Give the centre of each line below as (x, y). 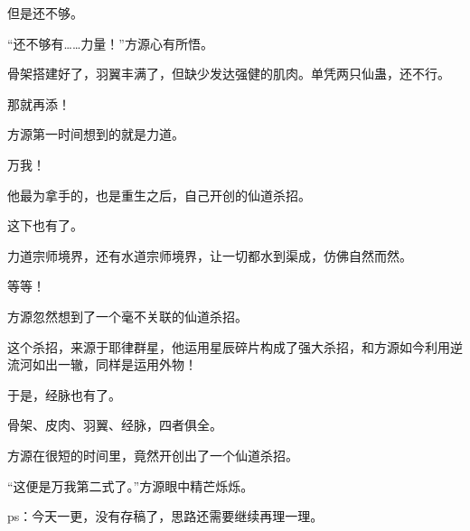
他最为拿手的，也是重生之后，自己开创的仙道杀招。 (159, 195)
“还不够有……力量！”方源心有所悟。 (110, 43)
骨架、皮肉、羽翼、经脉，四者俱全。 (115, 425)
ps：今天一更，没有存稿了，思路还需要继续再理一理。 (165, 516)
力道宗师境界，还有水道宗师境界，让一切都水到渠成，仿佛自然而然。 (210, 255)
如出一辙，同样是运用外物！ (114, 364)
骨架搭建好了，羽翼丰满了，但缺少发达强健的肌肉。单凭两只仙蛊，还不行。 (229, 74)
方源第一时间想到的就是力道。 (96, 134)
